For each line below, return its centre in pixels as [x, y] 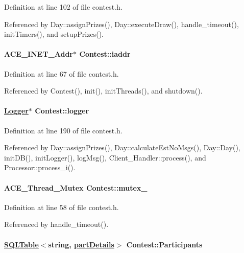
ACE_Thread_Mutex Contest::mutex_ [76, 187]
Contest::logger [62, 111]
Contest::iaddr [105, 54]
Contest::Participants [164, 244]
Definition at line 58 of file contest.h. [62, 207]
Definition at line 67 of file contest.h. [62, 73]
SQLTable [21, 244]
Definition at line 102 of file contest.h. [63, 7]
